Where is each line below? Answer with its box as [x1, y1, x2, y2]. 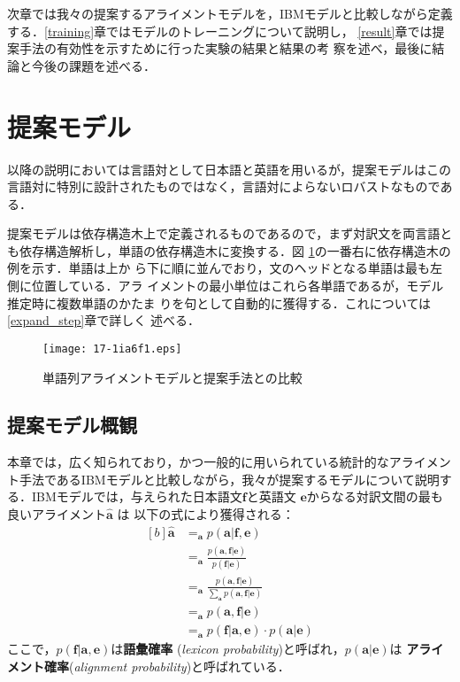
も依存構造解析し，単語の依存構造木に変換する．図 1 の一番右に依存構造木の [7, 241, 451, 260]
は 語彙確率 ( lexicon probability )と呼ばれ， [111, 639, 345, 658]
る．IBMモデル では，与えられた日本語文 [7, 487, 242, 506]
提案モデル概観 [7, 411, 137, 438]
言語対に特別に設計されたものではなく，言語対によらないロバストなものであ [7, 177, 453, 196]
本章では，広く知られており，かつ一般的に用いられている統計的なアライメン [7, 453, 451, 471]
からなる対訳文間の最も [306, 487, 443, 506]
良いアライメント [7, 505, 106, 523]
